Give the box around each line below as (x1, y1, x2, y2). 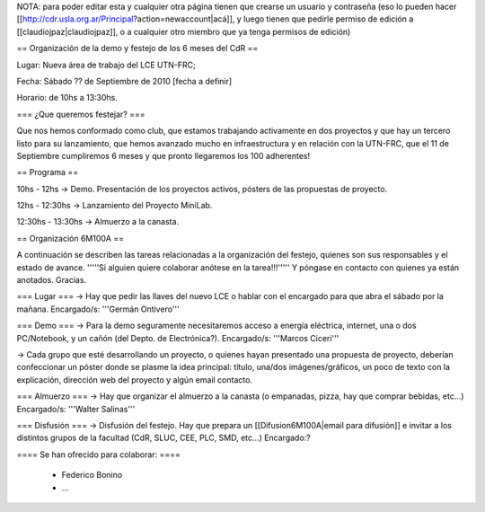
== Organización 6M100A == (16, 233, 125, 243)
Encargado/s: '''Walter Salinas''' (16, 403, 136, 414)
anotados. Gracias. (16, 275, 87, 286)
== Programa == (16, 167, 79, 178)
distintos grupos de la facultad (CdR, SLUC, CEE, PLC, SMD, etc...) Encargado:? (16, 432, 312, 444)
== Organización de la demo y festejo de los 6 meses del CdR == (16, 43, 259, 54)
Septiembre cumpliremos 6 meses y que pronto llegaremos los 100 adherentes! (16, 150, 310, 161)
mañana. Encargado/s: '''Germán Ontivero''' (16, 304, 180, 314)
